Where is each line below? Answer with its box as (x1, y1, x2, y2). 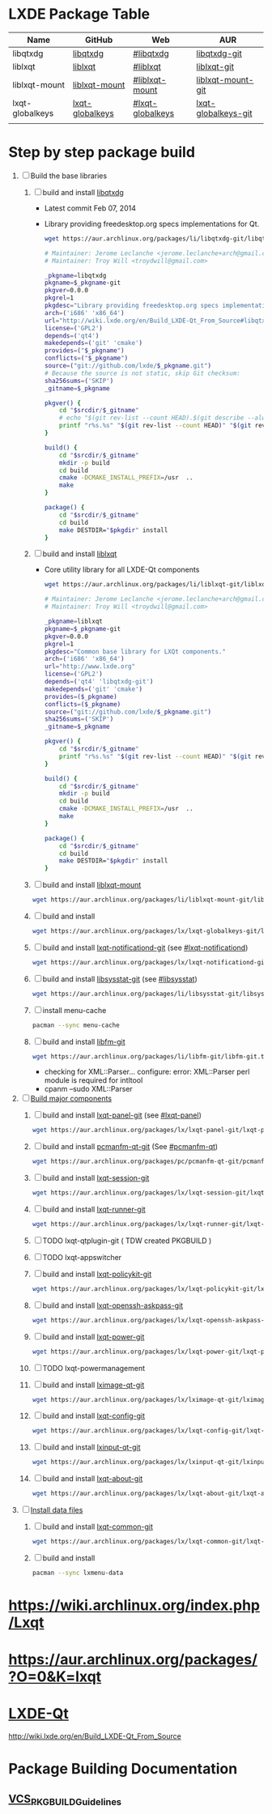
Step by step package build (8, 143, 196, 162)
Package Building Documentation (8, 1760, 238, 1778)
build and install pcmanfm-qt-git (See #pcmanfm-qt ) (42, 1142, 219, 1152)
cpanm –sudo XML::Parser (44, 1084, 134, 1094)
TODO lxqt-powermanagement (42, 1363, 146, 1373)
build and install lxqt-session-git (42, 1173, 150, 1183)
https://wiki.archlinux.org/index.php (8, 1596, 261, 1614)
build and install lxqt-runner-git (42, 1204, 146, 1214)
